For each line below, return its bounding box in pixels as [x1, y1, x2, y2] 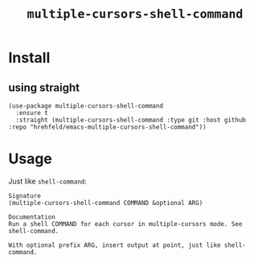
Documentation [8, 212, 56, 221]
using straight [8, 80, 80, 94]
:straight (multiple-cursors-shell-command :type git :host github [15, 116, 247, 124]
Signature [8, 191, 42, 199]
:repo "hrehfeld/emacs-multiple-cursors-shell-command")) [8, 123, 207, 131]
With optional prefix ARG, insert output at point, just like [8, 240, 221, 249]
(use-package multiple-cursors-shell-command [8, 102, 163, 110]
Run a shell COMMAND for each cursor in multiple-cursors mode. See [8, 220, 243, 228]
